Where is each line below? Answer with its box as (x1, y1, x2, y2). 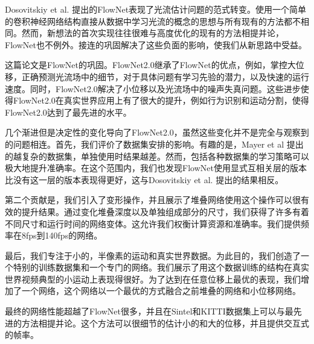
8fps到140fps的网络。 (21, 229, 103, 242)
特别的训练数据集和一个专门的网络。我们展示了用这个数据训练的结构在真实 (13, 261, 309, 274)
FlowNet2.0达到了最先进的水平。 (5, 105, 132, 118)
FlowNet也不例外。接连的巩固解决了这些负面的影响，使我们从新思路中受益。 (5, 38, 307, 51)
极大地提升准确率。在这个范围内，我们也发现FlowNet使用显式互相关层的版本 (5, 161, 307, 174)
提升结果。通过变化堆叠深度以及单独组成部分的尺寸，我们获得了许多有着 (21, 205, 309, 217)
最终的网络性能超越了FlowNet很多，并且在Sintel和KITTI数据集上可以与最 (5, 305, 293, 317)
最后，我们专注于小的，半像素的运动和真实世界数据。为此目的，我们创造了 (5, 249, 301, 261)
